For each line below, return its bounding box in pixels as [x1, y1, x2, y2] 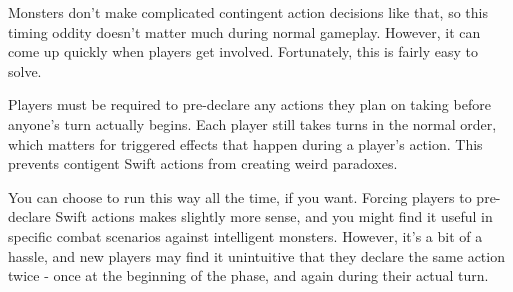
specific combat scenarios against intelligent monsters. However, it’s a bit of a [8, 225, 483, 246]
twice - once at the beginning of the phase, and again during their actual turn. [8, 265, 489, 286]
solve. [8, 60, 42, 81]
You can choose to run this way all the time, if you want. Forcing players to [8, 186, 472, 207]
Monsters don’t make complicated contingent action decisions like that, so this [8, 2, 488, 22]
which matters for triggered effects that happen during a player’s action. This [8, 133, 483, 154]
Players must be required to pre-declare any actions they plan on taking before [8, 94, 491, 115]
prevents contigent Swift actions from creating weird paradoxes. [8, 153, 398, 174]
